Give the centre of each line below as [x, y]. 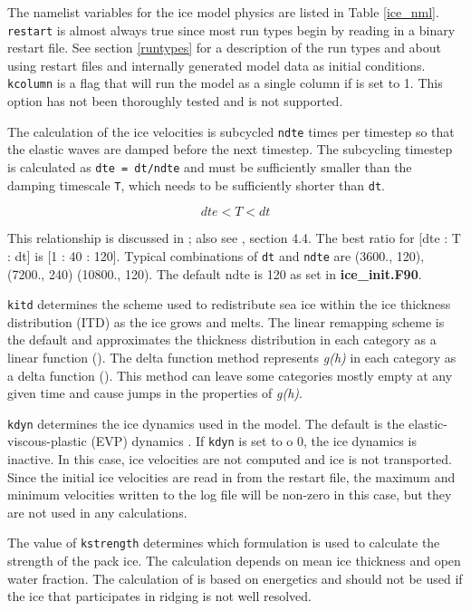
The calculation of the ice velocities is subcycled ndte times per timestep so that [231, 131]
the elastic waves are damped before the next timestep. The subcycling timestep [230, 149]
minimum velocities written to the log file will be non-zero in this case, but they [230, 495]
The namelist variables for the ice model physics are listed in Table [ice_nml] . [223, 12]
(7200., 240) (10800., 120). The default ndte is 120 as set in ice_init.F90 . [215, 273]
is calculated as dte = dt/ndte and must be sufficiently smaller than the [210, 166]
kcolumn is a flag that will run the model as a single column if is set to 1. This [225, 83]
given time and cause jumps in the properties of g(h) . [155, 393]
